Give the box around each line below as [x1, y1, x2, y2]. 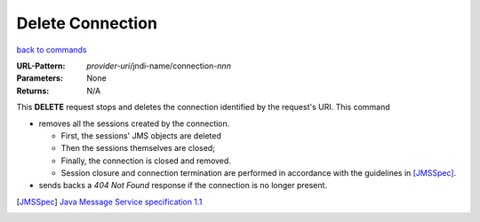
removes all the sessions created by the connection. [38, 118, 230, 129]
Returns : [16, 85, 50, 96]
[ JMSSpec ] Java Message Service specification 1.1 [16, 196, 203, 207]
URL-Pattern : [16, 60, 66, 71]
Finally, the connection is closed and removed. [60, 155, 231, 166]
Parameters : [16, 73, 64, 83]
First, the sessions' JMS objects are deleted [60, 130, 222, 141]
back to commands [16, 44, 87, 55]
